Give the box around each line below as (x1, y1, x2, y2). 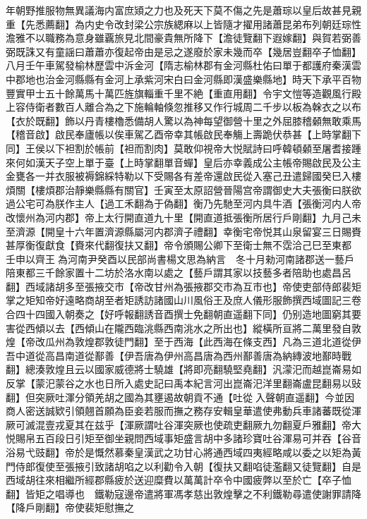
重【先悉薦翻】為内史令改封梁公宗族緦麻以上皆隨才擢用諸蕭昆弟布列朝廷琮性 (6, 16, 361, 31)
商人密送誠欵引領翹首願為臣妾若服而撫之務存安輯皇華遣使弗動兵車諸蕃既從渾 (6, 403, 361, 418)
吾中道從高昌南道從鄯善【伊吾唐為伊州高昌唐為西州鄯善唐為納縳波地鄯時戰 (6, 348, 351, 362)
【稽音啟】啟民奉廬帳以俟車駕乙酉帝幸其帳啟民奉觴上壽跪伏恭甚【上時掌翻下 (6, 127, 361, 142)
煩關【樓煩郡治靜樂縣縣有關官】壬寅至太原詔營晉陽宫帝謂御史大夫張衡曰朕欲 (6, 182, 361, 197)
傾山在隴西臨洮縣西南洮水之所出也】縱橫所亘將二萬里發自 (84, 320, 351, 335)
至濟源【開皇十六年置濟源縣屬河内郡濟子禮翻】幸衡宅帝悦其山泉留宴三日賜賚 (6, 224, 361, 238)
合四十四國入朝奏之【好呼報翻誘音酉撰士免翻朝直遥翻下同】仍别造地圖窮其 (6, 307, 351, 322)
